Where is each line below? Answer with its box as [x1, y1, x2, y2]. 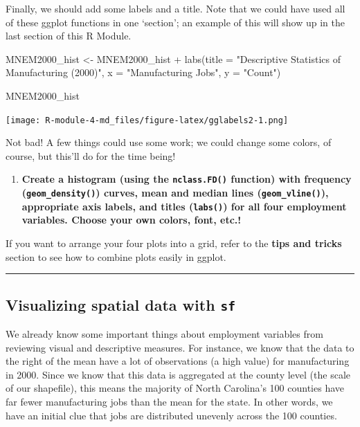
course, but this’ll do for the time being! [6, 148, 176, 163]
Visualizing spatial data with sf [6, 293, 236, 315]
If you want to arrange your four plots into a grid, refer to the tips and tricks [6, 235, 342, 250]
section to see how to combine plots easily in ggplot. [6, 249, 226, 264]
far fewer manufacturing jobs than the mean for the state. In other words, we [6, 394, 333, 408]
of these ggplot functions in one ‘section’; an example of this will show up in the [6, 15, 345, 29]
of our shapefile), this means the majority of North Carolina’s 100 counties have [6, 381, 344, 395]
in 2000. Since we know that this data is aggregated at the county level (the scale [6, 367, 350, 381]
